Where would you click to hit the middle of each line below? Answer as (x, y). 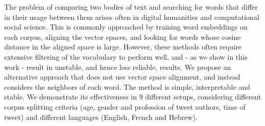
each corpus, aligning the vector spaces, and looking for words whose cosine (123, 36)
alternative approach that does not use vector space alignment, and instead (122, 77)
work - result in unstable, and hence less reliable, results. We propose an (118, 67)
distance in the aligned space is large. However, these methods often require (123, 47)
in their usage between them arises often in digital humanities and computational (132, 17)
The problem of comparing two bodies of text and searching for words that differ (131, 7)
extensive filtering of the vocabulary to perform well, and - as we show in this (126, 56)
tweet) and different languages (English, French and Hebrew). (101, 117)
